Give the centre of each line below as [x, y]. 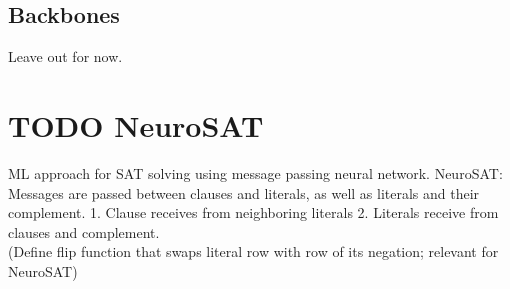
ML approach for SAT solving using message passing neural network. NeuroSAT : [255, 172]
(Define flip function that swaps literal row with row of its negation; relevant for [253, 251]
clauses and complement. [84, 231]
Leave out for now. [65, 56]
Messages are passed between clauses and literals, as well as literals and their [244, 192]
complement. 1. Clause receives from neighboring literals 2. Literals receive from [253, 212]
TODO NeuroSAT [136, 124]
